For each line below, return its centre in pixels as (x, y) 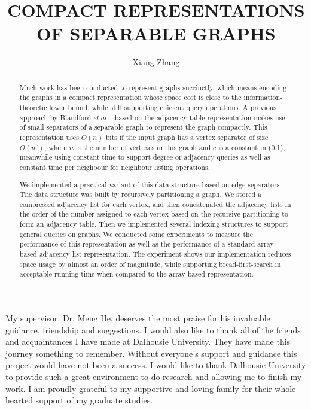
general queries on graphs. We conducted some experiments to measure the (136, 234)
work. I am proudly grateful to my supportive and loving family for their (139, 388)
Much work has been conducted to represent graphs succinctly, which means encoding (153, 87)
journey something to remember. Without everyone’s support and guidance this (151, 353)
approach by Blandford (55, 117)
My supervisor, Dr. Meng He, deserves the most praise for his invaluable (138, 318)
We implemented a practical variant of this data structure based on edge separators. (150, 184)
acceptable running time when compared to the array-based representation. (136, 274)
